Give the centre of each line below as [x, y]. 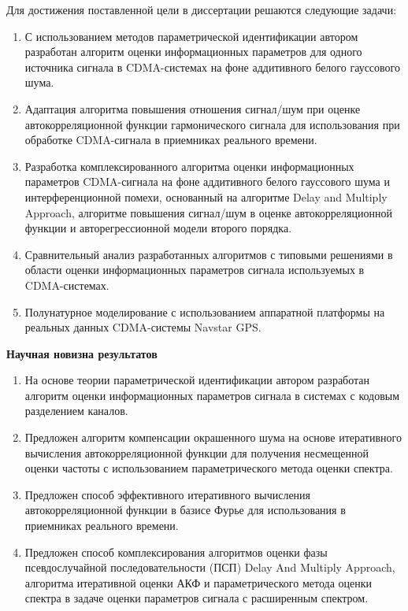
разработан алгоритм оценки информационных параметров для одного [193, 52]
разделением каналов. [76, 411]
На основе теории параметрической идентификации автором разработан [197, 380]
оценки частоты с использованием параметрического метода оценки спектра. [209, 468]
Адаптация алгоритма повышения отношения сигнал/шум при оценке [193, 108]
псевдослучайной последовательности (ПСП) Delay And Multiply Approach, [210, 567]
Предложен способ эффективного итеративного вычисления [168, 494]
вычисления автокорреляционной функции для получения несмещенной [197, 452]
